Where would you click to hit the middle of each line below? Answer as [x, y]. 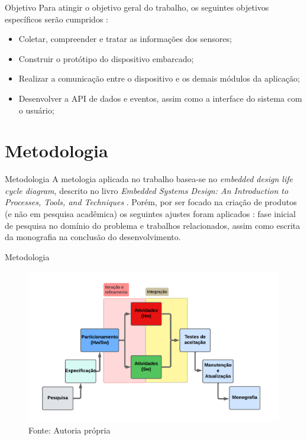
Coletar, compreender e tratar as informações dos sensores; [125, 39]
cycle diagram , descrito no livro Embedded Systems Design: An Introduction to [147, 190]
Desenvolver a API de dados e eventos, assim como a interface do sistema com [160, 98]
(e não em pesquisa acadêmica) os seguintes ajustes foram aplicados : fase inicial [150, 214]
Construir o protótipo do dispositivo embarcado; [106, 58]
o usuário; [36, 110]
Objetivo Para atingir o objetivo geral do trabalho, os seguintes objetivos [137, 7]
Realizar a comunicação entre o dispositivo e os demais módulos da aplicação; [159, 78]
